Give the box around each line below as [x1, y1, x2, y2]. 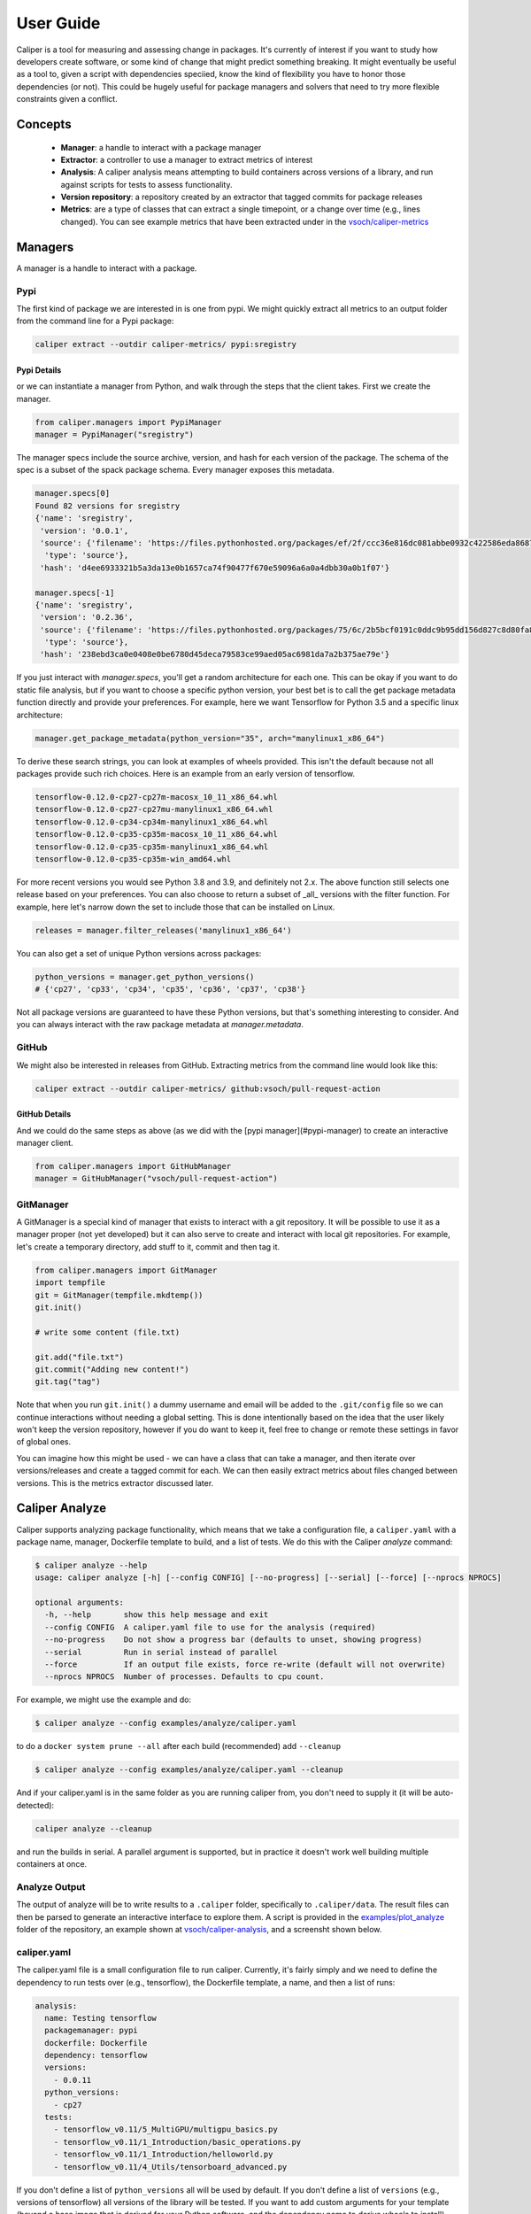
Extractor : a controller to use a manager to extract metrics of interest [60, 154, 313, 165]
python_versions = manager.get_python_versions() [35, 972, 255, 982]
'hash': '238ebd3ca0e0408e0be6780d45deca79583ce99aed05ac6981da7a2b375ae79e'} [40, 649, 390, 660]
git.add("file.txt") [35, 1351, 124, 1362]
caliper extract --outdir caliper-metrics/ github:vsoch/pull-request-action [35, 1083, 381, 1094]
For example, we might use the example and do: [16, 1694, 192, 1705]
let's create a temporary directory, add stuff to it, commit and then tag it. [16, 1241, 281, 1252]
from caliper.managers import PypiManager [35, 417, 222, 427]
